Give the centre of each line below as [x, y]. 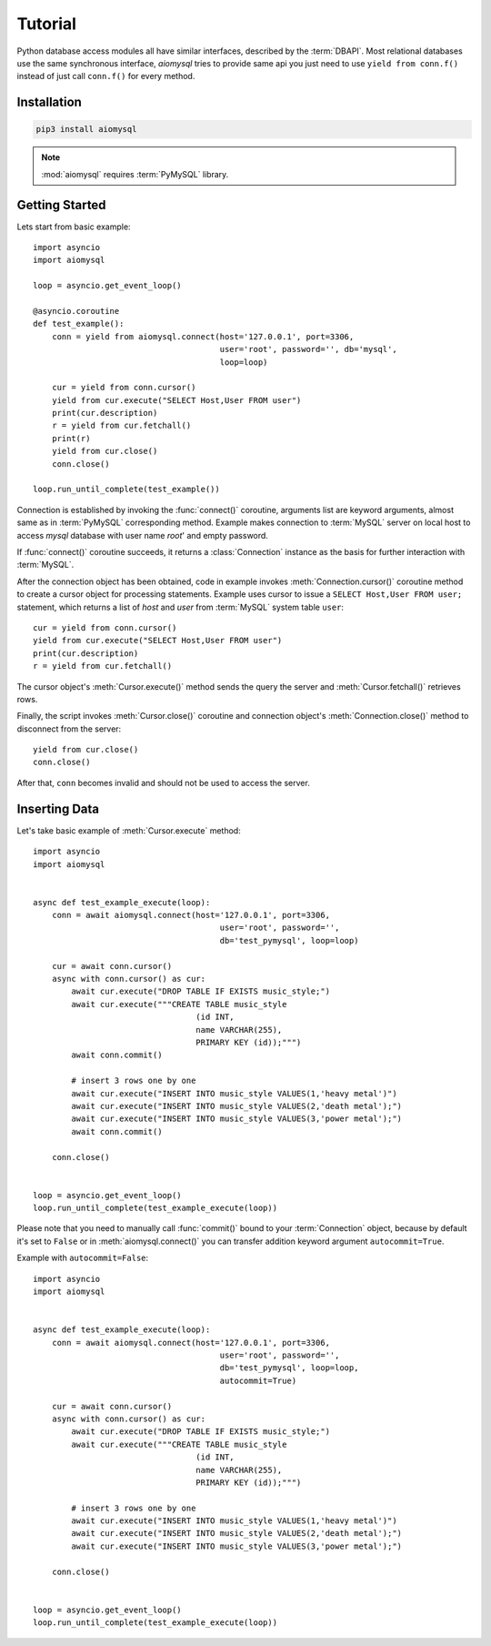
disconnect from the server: [69, 729]
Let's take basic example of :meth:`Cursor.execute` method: [129, 830]
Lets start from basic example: [74, 227]
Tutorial [47, 24]
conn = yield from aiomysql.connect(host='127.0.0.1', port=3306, [203, 336]
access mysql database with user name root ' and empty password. [142, 535]
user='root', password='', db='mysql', [308, 349]
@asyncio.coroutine [76, 311]
